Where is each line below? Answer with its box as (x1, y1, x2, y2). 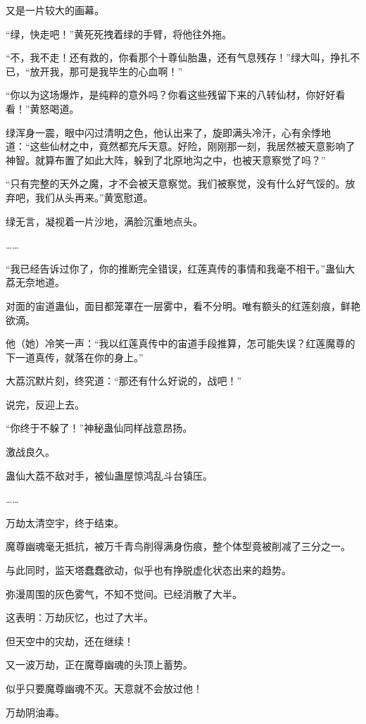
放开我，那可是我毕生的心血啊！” (30, 63, 183, 78)
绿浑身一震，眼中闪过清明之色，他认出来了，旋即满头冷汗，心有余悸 (6, 125, 321, 139)
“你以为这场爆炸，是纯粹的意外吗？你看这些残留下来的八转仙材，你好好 (6, 87, 336, 102)
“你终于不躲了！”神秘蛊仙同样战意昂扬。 (6, 420, 193, 435)
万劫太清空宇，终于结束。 (6, 515, 124, 530)
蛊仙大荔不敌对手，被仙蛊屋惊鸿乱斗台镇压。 (6, 468, 213, 482)
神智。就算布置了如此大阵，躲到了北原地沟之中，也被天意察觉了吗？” (6, 152, 326, 167)
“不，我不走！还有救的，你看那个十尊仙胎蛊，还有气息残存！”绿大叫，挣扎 (6, 50, 351, 65)
